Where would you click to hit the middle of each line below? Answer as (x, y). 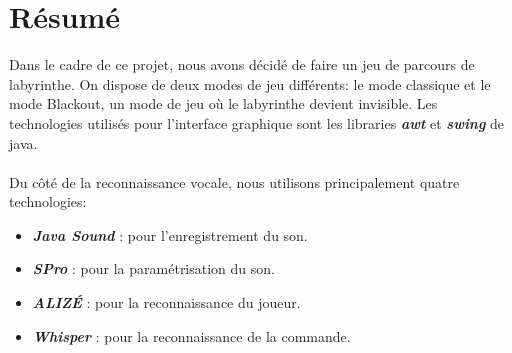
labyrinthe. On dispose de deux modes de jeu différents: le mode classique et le (250, 83)
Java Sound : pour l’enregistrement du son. (170, 234)
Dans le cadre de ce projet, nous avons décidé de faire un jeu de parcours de (242, 64)
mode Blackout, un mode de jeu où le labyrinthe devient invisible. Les (223, 103)
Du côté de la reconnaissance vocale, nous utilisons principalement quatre (234, 181)
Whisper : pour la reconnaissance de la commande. (191, 335)
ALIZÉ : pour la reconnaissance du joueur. (166, 302)
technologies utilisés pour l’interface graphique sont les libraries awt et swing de (257, 122)
